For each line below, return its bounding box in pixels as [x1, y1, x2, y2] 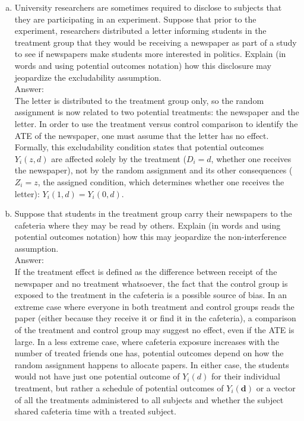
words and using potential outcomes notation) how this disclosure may [14, 59, 272, 71]
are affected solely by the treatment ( [51, 152, 186, 164]
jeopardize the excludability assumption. [14, 71, 161, 83]
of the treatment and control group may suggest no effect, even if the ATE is [14, 324, 294, 336]
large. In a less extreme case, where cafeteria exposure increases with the [14, 335, 279, 347]
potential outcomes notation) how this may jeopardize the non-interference [14, 230, 287, 243]
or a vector [256, 382, 296, 394]
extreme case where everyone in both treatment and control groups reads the [14, 300, 294, 312]
